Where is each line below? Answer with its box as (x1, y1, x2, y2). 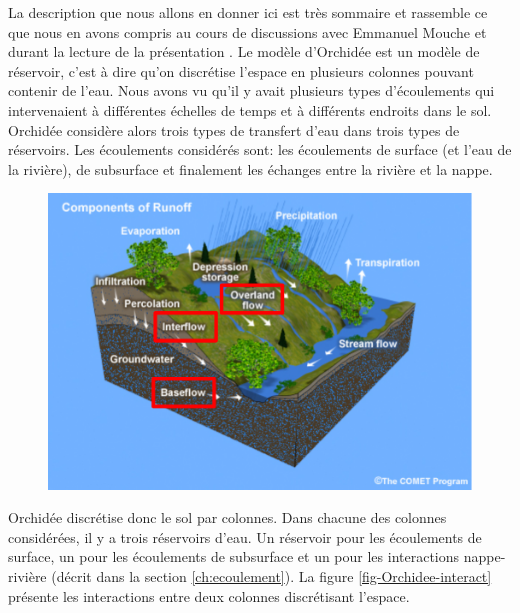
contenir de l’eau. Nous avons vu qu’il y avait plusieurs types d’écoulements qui (8, 80, 495, 101)
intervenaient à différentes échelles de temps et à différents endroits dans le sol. (8, 99, 492, 120)
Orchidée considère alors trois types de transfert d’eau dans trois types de (8, 119, 460, 140)
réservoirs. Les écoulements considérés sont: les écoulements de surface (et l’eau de (8, 139, 512, 160)
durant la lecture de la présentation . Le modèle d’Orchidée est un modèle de (8, 41, 480, 62)
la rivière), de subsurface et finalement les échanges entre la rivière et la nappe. (8, 158, 493, 179)
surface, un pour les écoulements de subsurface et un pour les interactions (8, 546, 460, 567)
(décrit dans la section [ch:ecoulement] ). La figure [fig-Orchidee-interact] (51, 565, 492, 586)
